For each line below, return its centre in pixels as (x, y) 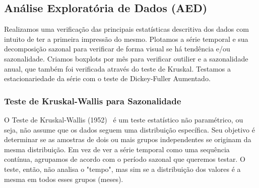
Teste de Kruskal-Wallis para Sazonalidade (93, 101)
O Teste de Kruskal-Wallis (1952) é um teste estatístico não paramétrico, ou (124, 119)
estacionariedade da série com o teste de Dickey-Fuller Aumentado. (107, 78)
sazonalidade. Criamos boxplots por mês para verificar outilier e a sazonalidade (126, 58)
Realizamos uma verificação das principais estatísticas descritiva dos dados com (126, 29)
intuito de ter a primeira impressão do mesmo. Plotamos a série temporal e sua (126, 39)
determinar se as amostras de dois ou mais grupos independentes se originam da (128, 139)
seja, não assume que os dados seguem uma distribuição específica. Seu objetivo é (129, 129)
